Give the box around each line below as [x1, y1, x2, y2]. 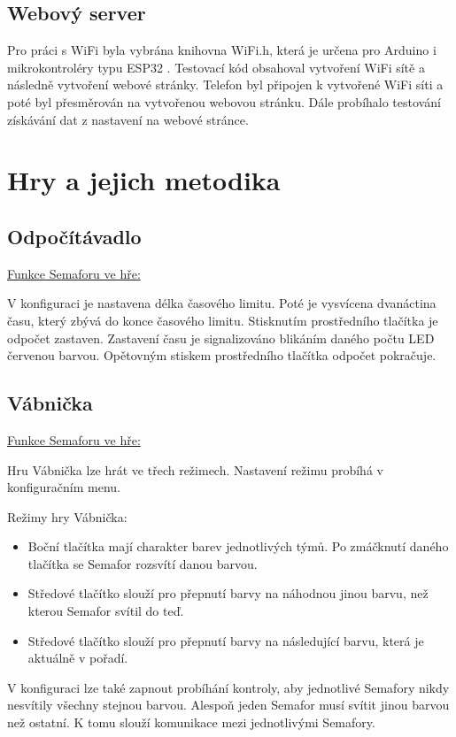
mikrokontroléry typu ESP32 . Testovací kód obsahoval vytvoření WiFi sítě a [7, 58, 425, 76]
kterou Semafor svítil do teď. [27, 602, 184, 620]
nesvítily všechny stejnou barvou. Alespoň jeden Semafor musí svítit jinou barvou [7, 695, 450, 714]
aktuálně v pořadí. [27, 649, 128, 667]
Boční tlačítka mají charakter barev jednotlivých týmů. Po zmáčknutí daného [27, 537, 449, 556]
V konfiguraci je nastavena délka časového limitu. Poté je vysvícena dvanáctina [7, 294, 437, 312]
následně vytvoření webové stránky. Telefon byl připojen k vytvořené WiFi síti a [7, 75, 444, 94]
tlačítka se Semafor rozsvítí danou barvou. [27, 554, 258, 572]
